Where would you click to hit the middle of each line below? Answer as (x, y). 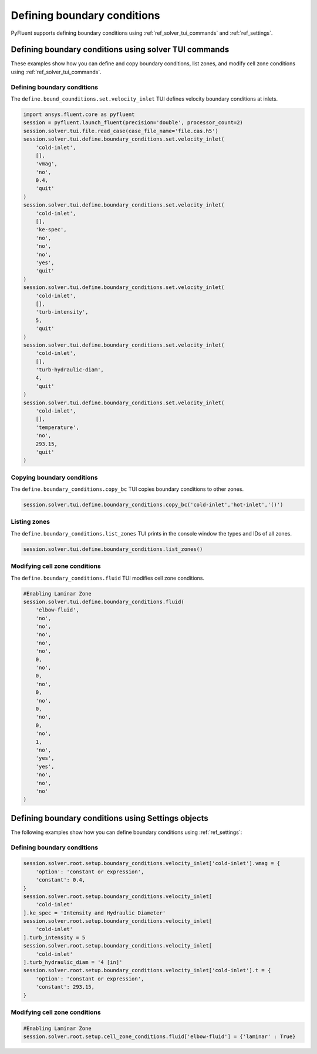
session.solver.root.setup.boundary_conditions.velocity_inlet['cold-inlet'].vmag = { (152, 863)
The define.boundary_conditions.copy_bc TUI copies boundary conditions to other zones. (127, 489)
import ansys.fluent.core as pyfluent (79, 114)
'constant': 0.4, (60, 880)
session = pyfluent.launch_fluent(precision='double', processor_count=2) (133, 123)
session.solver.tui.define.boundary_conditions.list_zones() (113, 549)
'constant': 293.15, (65, 987)
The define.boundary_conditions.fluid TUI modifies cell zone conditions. (108, 578)
